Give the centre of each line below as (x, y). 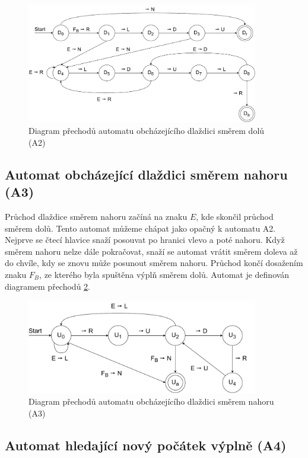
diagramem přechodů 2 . (47, 286)
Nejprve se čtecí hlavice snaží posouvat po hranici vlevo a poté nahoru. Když (145, 240)
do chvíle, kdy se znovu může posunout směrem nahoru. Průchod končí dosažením (154, 263)
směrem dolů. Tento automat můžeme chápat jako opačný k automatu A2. (140, 228)
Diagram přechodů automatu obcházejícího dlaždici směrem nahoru (151, 401)
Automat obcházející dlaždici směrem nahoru (146, 174)
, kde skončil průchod (235, 216)
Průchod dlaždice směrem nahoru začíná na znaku (96, 216)
